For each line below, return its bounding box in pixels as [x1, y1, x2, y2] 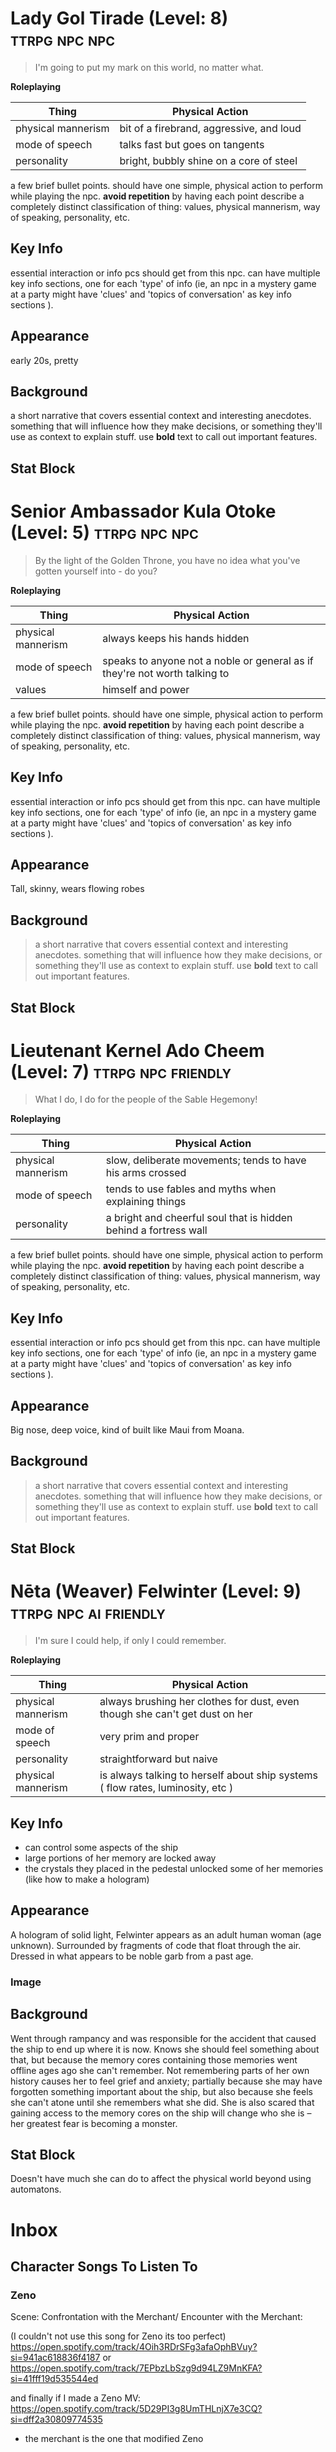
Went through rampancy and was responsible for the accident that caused [10, 2032, 317, 2044]
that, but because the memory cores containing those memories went [10, 2053, 298, 2066]
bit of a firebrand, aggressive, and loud [119, 121, 302, 135]
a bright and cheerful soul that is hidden [105, 1211, 293, 1225]
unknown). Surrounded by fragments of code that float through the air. [10, 1939, 302, 1951]
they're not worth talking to [102, 666, 230, 680]
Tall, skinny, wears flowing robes [10, 883, 145, 895]
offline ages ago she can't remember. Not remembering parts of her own [10, 2064, 310, 2076]
